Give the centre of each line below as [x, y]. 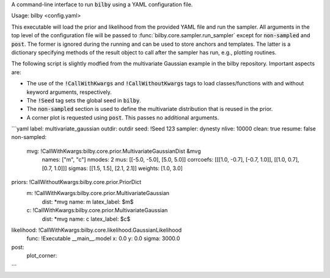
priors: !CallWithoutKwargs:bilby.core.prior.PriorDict [76, 182]
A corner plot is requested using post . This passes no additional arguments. [123, 117]
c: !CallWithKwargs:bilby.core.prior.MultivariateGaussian [97, 210]
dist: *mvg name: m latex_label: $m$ [88, 202]
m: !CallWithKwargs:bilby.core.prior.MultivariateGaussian [98, 193]
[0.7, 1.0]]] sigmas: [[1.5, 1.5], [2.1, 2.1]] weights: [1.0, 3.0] [112, 168]
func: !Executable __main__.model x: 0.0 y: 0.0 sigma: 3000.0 [103, 238]
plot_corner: [42, 255]
